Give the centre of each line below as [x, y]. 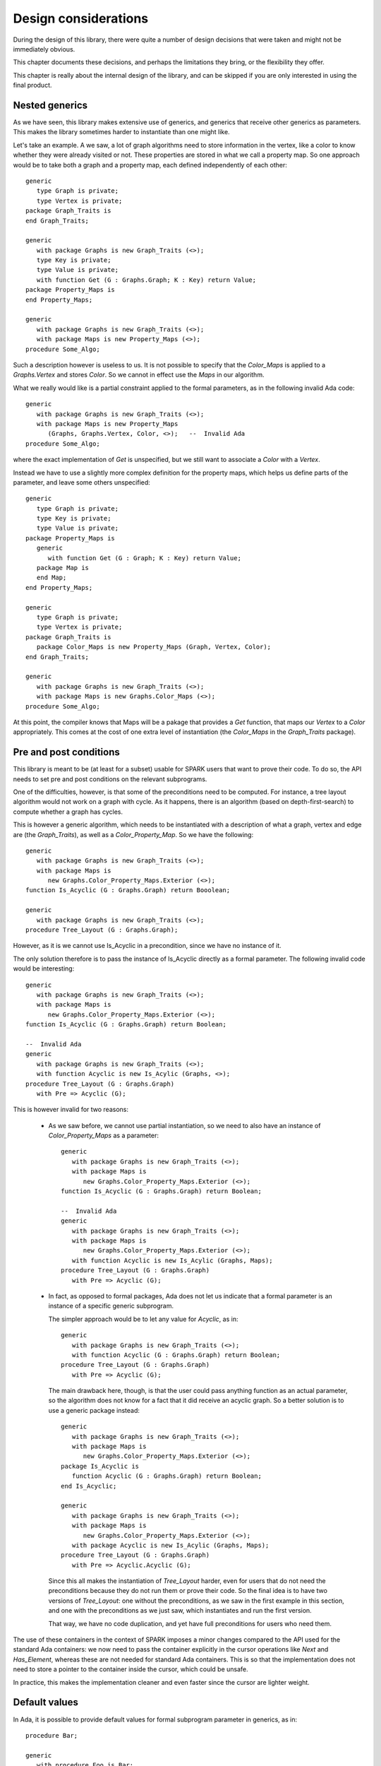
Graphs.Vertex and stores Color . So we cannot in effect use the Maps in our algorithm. [139, 375]
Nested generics [50, 105]
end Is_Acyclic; [89, 1486]
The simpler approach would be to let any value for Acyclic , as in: [143, 1319]
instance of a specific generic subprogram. [111, 1306]
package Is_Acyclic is [100, 1466]
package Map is [63, 568]
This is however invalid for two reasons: [71, 1110]
